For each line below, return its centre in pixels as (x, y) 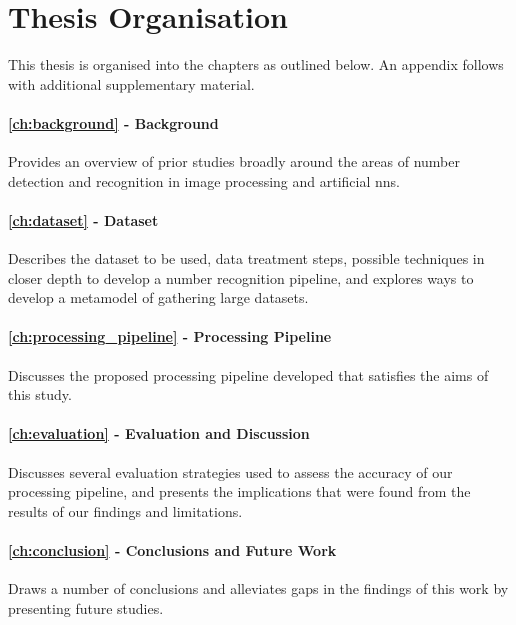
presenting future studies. (86, 607)
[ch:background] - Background (113, 122)
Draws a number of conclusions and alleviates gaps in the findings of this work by (258, 588)
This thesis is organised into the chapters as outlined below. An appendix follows (256, 64)
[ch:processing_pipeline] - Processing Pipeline (170, 336)
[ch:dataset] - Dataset (83, 219)
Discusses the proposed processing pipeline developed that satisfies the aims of (248, 374)
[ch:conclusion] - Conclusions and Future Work (172, 550)
